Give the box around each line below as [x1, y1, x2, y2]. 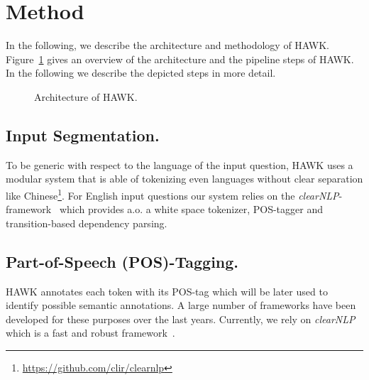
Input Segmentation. [6, 124, 160, 146]
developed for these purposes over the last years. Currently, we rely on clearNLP [6, 311, 356, 326]
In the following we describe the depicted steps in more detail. [6, 65, 276, 80]
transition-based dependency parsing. [6, 215, 167, 230]
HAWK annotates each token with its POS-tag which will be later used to [6, 283, 328, 298]
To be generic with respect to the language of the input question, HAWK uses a [6, 157, 353, 172]
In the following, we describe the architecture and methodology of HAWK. [6, 38, 329, 53]
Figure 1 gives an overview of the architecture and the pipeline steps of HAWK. [6, 51, 354, 66]
